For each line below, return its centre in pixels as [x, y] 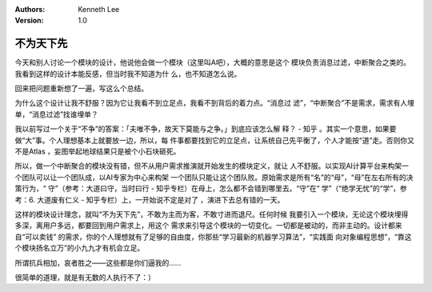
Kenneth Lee [99, 9]
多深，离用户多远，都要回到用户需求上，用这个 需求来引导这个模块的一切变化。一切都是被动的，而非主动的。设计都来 [208, 226]
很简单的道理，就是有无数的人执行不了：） [85, 277]
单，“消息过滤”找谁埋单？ [57, 114]
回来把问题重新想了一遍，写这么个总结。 [81, 89]
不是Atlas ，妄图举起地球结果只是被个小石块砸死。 [98, 151]
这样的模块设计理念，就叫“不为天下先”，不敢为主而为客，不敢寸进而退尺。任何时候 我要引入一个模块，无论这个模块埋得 [212, 214]
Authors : [30, 9]
